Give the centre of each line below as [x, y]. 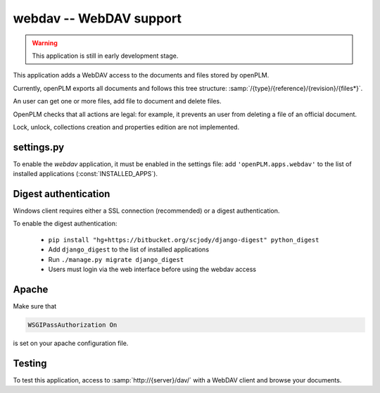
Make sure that [35, 306]
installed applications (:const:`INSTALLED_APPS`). [85, 174]
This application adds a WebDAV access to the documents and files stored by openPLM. [141, 75]
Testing [30, 363]
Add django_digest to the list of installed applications [129, 249]
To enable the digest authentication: [65, 224]
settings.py [39, 147]
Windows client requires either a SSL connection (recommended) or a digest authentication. [146, 211]
